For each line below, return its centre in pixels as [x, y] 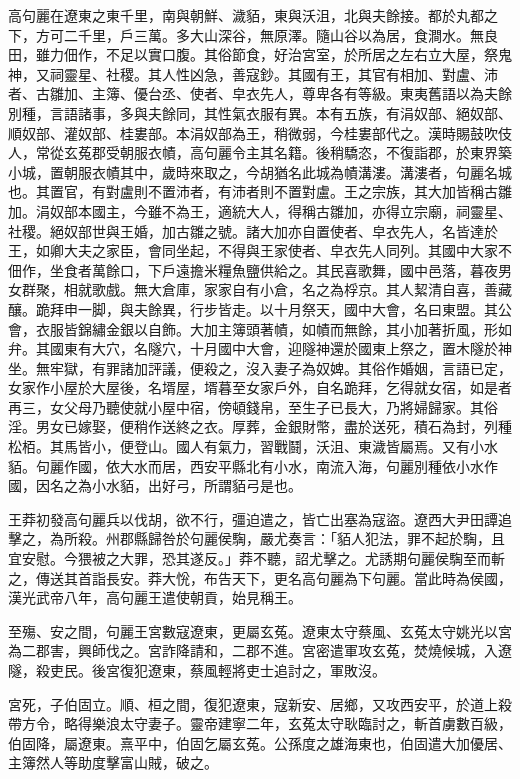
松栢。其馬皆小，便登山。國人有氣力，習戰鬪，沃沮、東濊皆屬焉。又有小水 [253, 446]
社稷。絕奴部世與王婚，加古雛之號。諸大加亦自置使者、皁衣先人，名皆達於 [253, 230]
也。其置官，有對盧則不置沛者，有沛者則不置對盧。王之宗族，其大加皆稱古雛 [260, 191]
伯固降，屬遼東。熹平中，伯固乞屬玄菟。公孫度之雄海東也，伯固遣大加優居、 [260, 742]
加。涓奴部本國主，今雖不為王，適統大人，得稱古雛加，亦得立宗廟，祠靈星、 [260, 210]
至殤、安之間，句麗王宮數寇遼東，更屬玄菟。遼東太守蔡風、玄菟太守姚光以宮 [260, 630]
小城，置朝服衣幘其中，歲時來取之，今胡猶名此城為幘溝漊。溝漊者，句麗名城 [260, 171]
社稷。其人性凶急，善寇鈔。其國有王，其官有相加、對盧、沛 [301, 73]
